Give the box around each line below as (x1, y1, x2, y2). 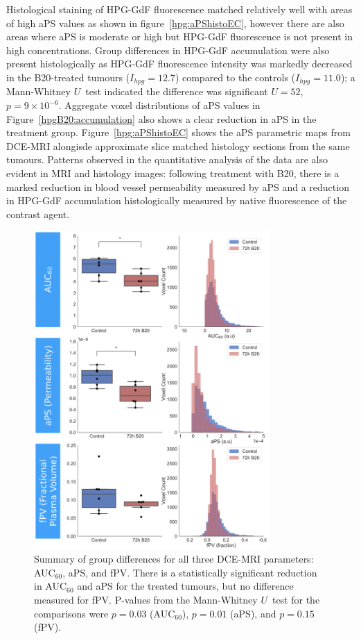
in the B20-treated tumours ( (6, 69, 130, 84)
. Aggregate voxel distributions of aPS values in (58, 98, 261, 113)
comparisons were (34, 606, 109, 620)
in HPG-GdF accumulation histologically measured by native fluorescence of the (6, 193, 347, 208)
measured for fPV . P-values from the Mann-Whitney (34, 592, 258, 606)
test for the (272, 592, 320, 606)
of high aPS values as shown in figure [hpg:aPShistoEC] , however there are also (6, 15, 344, 30)
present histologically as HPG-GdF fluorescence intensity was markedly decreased (6, 56, 353, 71)
